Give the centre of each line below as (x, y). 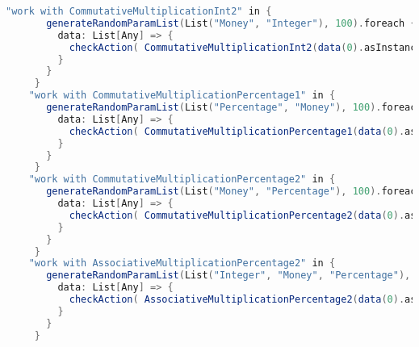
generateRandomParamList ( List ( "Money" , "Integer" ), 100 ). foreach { (231, 23)
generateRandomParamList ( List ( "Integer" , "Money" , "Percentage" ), (228, 276)
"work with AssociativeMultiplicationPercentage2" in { (182, 263)
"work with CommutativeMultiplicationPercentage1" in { (182, 96)
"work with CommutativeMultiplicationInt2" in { (139, 11)
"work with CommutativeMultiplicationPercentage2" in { (182, 180)
